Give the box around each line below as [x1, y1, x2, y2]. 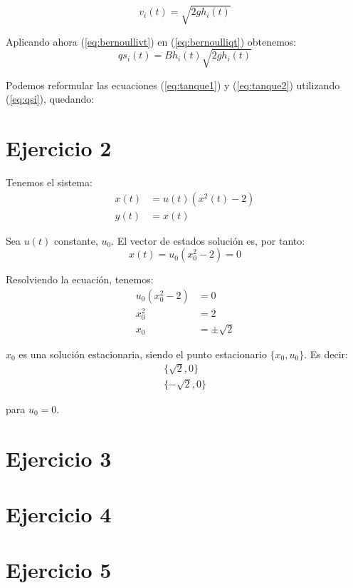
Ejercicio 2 [6, 133, 112, 163]
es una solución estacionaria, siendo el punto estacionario [19, 346, 267, 361]
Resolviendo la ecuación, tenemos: [6, 272, 154, 287]
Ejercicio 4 [6, 500, 112, 529]
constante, [53, 233, 98, 248]
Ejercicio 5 [6, 555, 112, 584]
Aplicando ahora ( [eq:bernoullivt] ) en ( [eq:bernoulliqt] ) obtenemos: [6, 34, 297, 49]
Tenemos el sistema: [6, 175, 93, 189]
